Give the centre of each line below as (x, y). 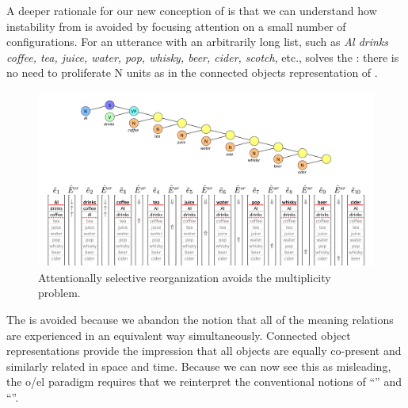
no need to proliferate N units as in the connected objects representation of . (192, 72)
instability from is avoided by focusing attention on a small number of (176, 26)
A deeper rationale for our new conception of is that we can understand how (192, 10)
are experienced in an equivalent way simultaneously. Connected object (179, 335)
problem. (59, 293)
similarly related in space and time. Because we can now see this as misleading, (199, 366)
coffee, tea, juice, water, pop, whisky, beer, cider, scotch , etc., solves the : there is (203, 57)
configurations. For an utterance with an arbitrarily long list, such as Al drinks (198, 42)
